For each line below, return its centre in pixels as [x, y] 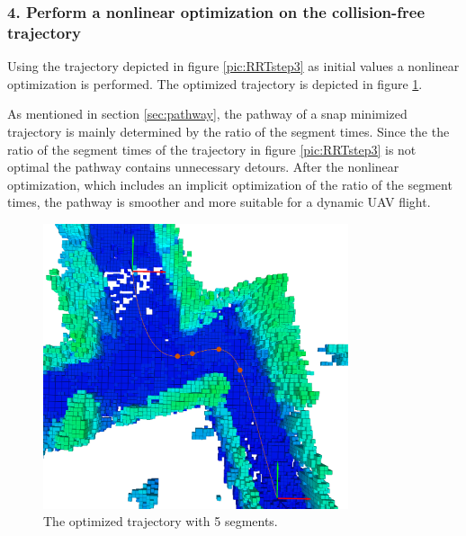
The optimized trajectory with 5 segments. [161, 521]
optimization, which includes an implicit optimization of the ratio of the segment [230, 184]
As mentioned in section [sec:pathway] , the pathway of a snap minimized [207, 114]
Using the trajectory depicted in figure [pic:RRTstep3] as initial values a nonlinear [233, 66]
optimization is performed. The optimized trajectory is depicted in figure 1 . [215, 83]
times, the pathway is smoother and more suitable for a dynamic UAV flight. [219, 202]
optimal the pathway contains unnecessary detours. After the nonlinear [203, 167]
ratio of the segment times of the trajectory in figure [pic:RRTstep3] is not [212, 149]
